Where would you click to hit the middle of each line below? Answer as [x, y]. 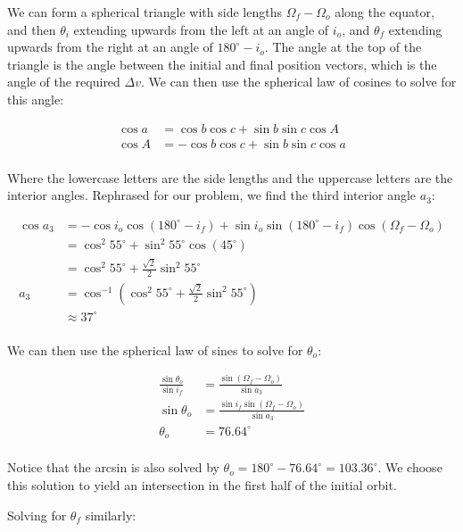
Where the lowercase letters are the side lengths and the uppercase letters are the [230, 177]
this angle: [36, 99]
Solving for [37, 515]
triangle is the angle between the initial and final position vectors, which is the [222, 64]
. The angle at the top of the [343, 47]
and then [32, 29]
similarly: [111, 515]
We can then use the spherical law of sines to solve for [155, 349]
